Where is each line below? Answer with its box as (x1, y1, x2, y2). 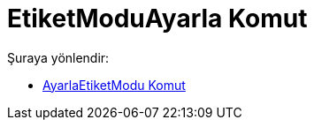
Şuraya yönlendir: (7, 49, 110, 65)
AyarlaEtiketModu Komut (42, 77, 186, 93)
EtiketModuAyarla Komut (7, 4, 308, 34)
